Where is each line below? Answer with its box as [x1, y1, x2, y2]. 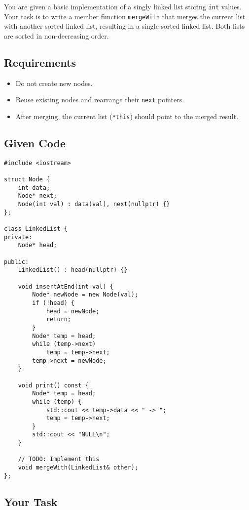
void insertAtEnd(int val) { [18, 283, 113, 290]
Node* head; [18, 242, 57, 249]
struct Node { [4, 176, 50, 183]
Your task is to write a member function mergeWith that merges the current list [4, 11, 246, 21]
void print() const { [18, 382, 89, 389]
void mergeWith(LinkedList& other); [18, 464, 139, 471]
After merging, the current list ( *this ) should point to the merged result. [15, 111, 239, 121]
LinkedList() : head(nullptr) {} [18, 266, 128, 274]
